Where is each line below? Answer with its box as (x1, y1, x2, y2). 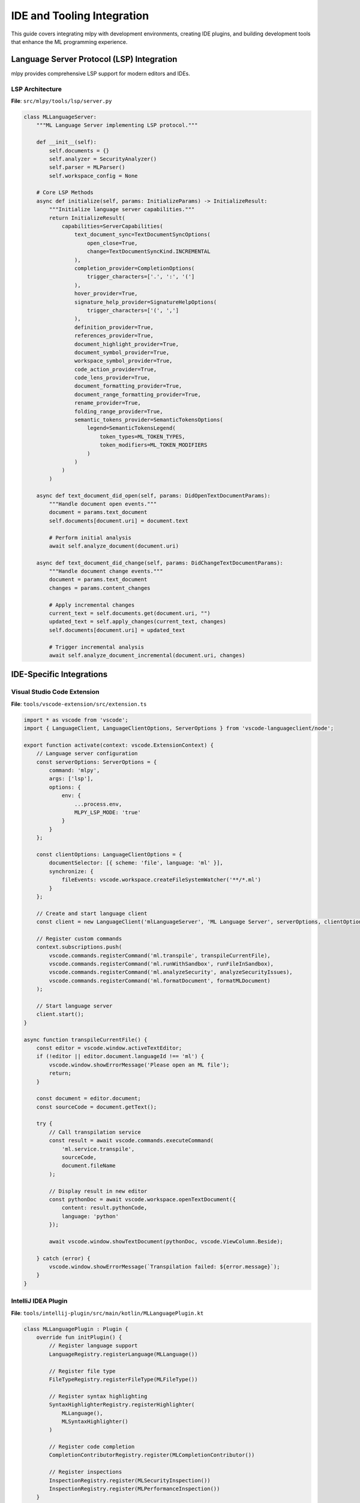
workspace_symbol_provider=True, (74, 358, 173, 364)
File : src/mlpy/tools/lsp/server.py (11, 97, 112, 105)
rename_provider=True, (74, 400, 141, 406)
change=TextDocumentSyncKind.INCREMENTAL (87, 248, 211, 255)
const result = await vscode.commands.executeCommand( (49, 1137, 214, 1144)
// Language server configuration (36, 750, 138, 757)
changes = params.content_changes (49, 584, 151, 592)
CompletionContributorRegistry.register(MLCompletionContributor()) (49, 1452, 255, 1459)
